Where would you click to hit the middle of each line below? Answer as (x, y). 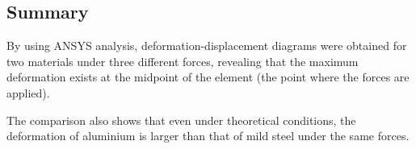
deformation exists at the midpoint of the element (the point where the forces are (208, 77)
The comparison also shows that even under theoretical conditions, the (181, 120)
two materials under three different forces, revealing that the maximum (183, 61)
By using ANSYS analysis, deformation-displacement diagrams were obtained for (207, 46)
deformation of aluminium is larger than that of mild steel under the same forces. (208, 136)
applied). (28, 92)
